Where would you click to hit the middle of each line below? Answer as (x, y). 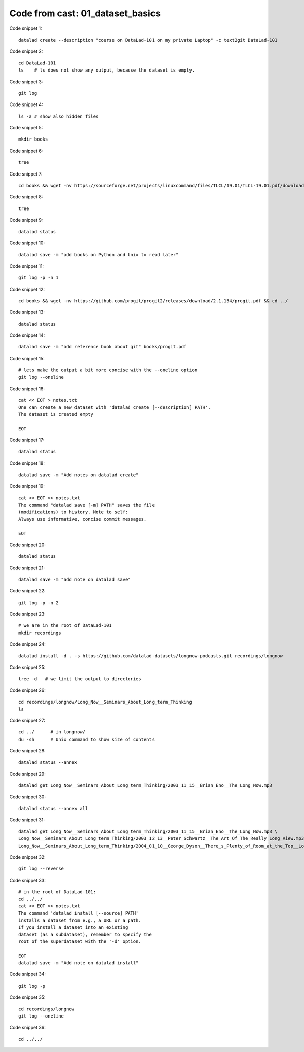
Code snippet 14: (27, 335)
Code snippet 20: (27, 545)
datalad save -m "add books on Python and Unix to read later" (99, 255)
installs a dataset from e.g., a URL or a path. (80, 920)
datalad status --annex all (53, 809)
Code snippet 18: (27, 463)
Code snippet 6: (26, 151)
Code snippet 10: (27, 243)
